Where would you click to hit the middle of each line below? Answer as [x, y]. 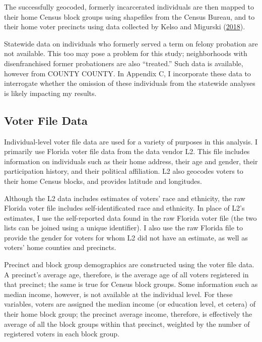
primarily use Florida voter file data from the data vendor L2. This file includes [127, 151]
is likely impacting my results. [50, 93]
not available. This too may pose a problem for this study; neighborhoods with [126, 53]
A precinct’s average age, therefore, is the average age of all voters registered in [126, 274]
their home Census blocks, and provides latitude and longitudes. [103, 181]
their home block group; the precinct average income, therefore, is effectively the [128, 314]
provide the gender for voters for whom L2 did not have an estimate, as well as [126, 237]
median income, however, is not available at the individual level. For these [118, 294]
